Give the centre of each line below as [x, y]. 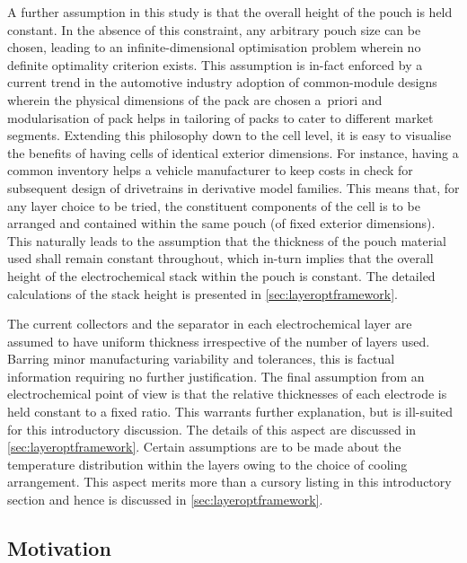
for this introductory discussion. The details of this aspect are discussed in [212, 429]
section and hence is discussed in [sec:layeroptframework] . [165, 500]
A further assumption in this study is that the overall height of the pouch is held [230, 12]
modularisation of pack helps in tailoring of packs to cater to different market [220, 117]
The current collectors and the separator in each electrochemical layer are [210, 324]
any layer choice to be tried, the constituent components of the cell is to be [214, 205]
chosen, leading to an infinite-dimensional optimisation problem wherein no [214, 47]
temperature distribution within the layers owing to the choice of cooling [207, 464]
